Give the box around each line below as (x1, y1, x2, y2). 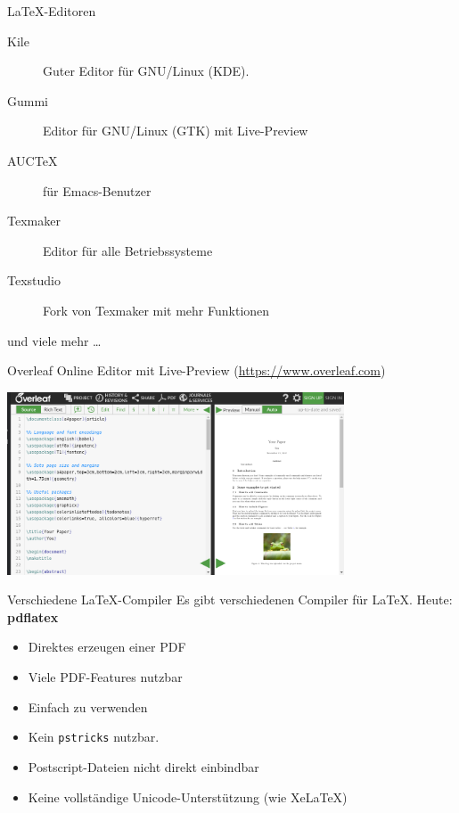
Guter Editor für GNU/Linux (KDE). (43, 62, 250, 80)
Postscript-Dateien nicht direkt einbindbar (28, 757, 259, 776)
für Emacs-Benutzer (43, 181, 152, 200)
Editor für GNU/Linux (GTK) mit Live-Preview (43, 121, 308, 140)
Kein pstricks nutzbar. (28, 727, 160, 746)
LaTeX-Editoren (7, 2, 96, 20)
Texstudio (7, 271, 61, 290)
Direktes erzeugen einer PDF (28, 637, 186, 656)
